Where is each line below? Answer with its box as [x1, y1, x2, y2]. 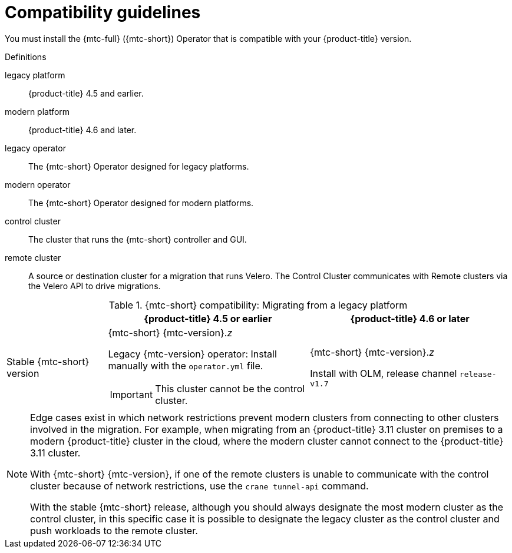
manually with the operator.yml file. [108, 359, 263, 372]
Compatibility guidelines [5, 2, 201, 22]
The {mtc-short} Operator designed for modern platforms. [28, 197, 254, 208]
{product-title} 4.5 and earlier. [28, 88, 144, 98]
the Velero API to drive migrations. [28, 280, 161, 291]
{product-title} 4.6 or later [350, 312, 470, 324]
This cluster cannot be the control [155, 382, 305, 395]
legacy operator [5, 143, 66, 153]
